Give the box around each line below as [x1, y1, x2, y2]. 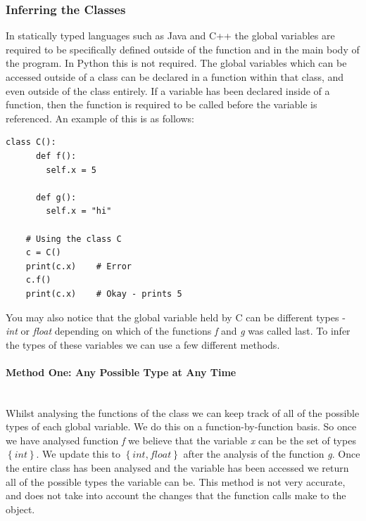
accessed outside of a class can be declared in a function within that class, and [6, 70, 344, 84]
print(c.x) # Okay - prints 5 [25, 288, 182, 299]
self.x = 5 [46, 165, 96, 175]
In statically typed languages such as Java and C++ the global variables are [6, 28, 335, 43]
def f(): [35, 150, 77, 161]
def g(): [35, 192, 77, 202]
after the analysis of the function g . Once [183, 446, 360, 461]
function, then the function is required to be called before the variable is [6, 97, 317, 112]
